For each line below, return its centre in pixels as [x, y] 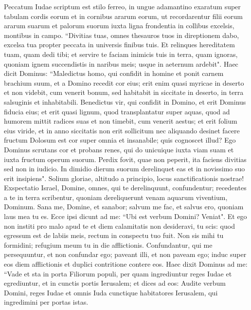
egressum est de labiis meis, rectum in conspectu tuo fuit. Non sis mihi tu [114, 235]
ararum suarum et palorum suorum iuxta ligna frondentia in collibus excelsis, [119, 26]
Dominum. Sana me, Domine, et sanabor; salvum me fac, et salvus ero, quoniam [124, 207]
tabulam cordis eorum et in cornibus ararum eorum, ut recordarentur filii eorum [124, 16]
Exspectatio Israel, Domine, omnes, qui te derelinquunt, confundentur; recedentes [125, 188]
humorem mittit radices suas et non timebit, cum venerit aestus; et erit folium [121, 121]
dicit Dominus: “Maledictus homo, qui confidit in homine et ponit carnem [114, 73]
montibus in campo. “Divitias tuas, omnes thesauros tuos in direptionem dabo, [122, 35]
